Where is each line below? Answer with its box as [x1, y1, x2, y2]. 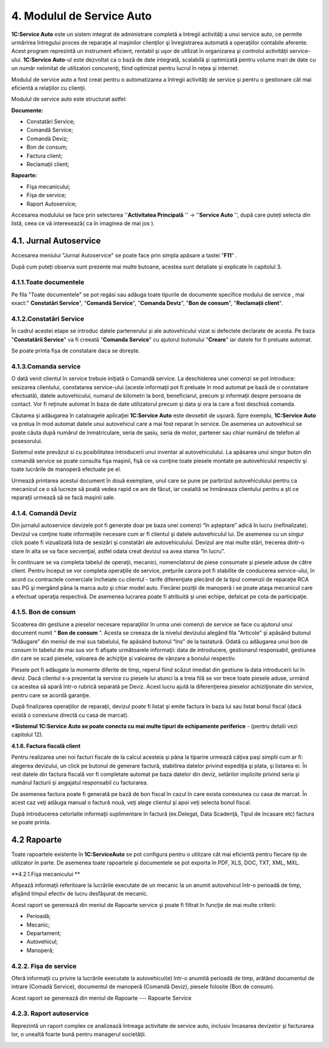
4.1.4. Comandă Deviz [11, 509, 77, 518]
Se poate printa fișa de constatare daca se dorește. [11, 347, 140, 354]
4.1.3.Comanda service [11, 362, 81, 370]
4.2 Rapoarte [11, 834, 62, 845]
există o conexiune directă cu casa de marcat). [11, 711, 129, 719]
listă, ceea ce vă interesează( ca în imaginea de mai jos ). [11, 220, 155, 227]
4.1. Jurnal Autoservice [11, 235, 101, 246]
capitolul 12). [11, 731, 44, 738]
